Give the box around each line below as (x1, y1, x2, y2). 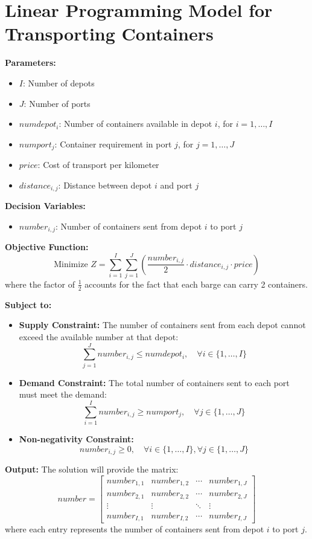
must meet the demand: (19, 388, 107, 401)
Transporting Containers (5, 21, 214, 46)
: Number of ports (24, 97, 91, 109)
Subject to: (5, 298, 52, 311)
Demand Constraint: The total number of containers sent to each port (19, 376, 290, 389)
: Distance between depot (58, 178, 152, 191)
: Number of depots (22, 76, 95, 89)
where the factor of (5, 277, 75, 290)
